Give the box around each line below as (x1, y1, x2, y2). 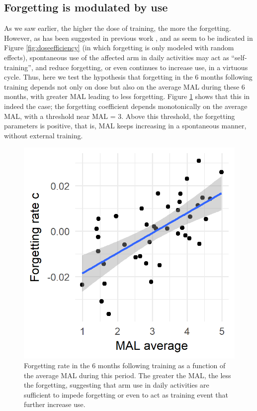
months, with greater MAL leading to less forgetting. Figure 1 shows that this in (4, 91, 250, 102)
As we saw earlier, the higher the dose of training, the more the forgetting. (4, 23, 231, 33)
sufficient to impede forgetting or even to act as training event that (24, 389, 228, 400)
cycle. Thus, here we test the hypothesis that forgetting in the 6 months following (4, 72, 253, 82)
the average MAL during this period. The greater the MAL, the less (24, 370, 231, 380)
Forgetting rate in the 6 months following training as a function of (24, 360, 226, 370)
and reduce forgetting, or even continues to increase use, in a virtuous (35, 62, 248, 72)
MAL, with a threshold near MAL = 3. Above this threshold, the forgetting (4, 110, 235, 121)
